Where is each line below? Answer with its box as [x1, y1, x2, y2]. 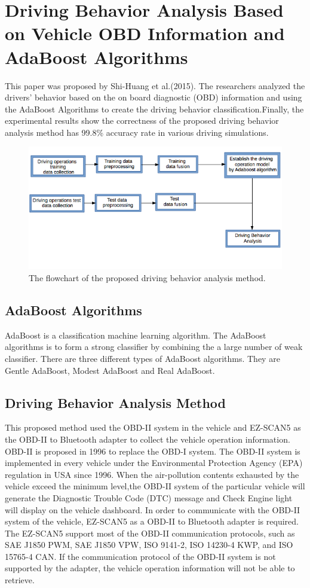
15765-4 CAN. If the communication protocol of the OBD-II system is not [5, 550, 276, 562]
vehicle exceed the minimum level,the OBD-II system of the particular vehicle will [5, 480, 305, 492]
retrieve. [5, 574, 35, 586]
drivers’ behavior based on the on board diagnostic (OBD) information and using [5, 91, 302, 103]
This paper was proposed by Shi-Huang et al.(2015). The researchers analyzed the [5, 79, 305, 92]
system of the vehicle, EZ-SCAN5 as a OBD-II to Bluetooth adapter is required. [5, 515, 299, 528]
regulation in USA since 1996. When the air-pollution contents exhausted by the [5, 468, 299, 480]
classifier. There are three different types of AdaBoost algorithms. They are [5, 352, 280, 364]
